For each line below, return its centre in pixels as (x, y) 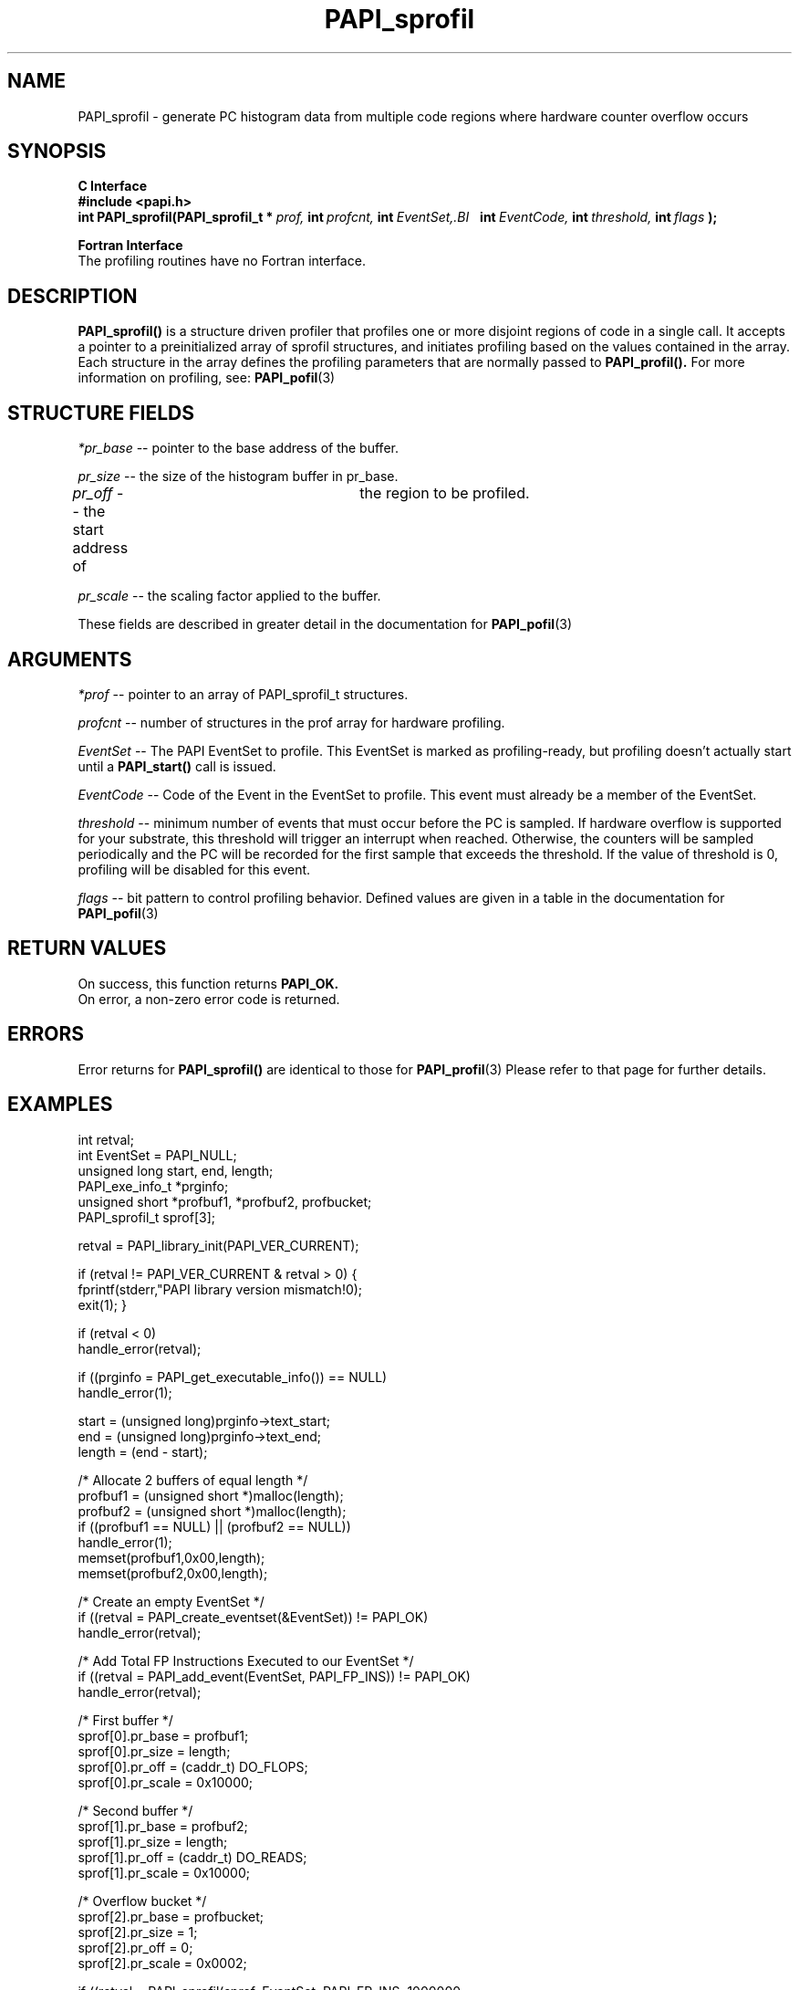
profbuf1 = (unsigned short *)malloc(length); (211, 1495)
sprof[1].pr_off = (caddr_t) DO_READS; (192, 1857)
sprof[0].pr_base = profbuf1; (163, 1735)
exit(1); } (102, 1304)
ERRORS (46, 1034)
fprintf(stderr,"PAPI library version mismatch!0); (220, 1289)
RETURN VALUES (87, 948)
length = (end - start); (143, 1451)
